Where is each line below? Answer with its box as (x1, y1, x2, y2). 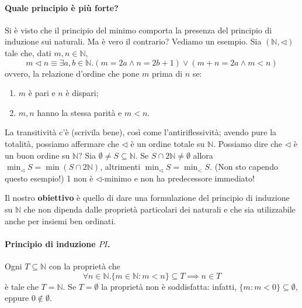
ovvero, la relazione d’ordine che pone (5, 67, 140, 79)
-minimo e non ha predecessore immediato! (102, 172, 255, 184)
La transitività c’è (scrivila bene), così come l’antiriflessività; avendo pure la (5, 126, 277, 138)
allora (193, 149, 213, 161)
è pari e (28, 87, 55, 99)
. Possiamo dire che (213, 137, 282, 149)
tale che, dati (5, 46, 51, 59)
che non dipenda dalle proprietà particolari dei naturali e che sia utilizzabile (23, 203, 296, 215)
